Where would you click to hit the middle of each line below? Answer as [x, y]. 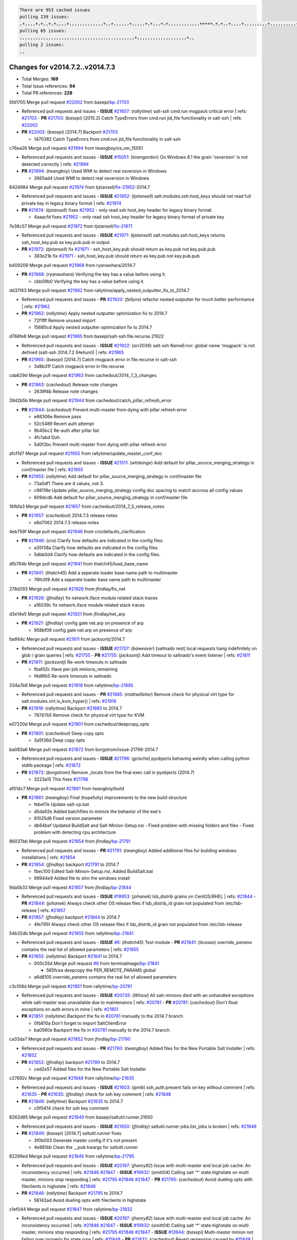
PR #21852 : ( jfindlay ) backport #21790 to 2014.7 [71, 1062]
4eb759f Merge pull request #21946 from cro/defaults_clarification [77, 532]
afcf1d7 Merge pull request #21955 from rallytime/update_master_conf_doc [86, 453]
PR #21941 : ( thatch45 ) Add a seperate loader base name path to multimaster [100, 573]
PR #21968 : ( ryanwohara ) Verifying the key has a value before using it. [94, 274]
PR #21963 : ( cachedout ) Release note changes [70, 384]
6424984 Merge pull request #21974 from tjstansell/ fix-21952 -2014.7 [80, 187]
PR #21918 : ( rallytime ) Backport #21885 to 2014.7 [72, 708]
